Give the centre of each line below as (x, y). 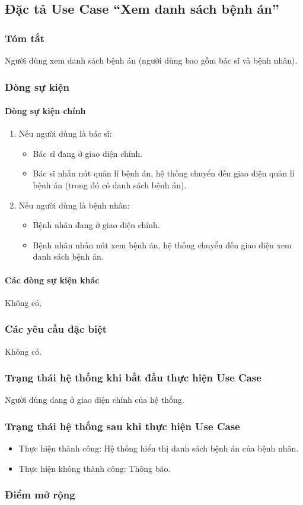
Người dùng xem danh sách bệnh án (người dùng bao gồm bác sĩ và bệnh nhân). (151, 60)
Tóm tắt (25, 38)
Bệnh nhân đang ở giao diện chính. (96, 225)
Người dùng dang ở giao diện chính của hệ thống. (95, 400)
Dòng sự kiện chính (45, 111)
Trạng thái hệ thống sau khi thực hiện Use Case (122, 426)
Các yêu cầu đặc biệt (56, 329)
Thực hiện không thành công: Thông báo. (95, 468)
